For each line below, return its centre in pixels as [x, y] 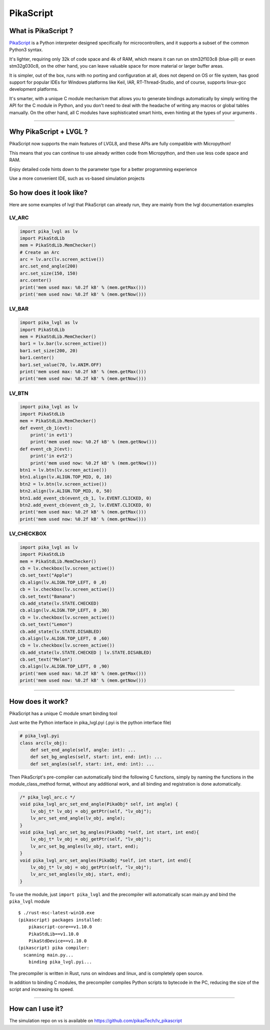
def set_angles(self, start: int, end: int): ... [92, 764]
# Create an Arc [40, 252]
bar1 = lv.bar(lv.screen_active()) [63, 344]
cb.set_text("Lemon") [46, 624]
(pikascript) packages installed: [60, 920]
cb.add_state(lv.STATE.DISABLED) [61, 631]
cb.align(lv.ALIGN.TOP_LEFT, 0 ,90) [65, 667]
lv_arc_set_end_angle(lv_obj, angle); [78, 818]
